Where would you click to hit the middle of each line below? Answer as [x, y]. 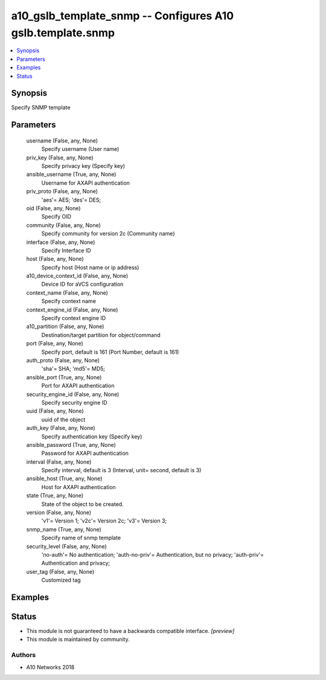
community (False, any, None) [63, 225]
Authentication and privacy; [76, 563]
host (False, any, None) [55, 259]
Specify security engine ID [75, 402]
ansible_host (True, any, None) [64, 479]
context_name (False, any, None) [67, 292]
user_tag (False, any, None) [60, 571]
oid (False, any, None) [53, 208]
